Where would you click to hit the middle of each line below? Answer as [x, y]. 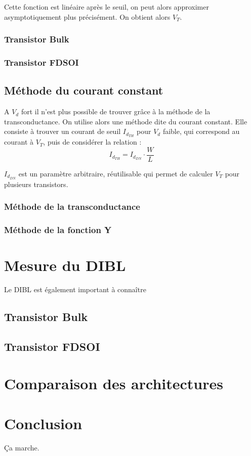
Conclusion [43, 423]
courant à [19, 142]
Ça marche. [22, 447]
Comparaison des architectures [114, 383]
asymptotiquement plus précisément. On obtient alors [87, 16]
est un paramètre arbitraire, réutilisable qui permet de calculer [116, 173]
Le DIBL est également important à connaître [75, 289]
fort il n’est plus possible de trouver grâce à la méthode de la [116, 111]
